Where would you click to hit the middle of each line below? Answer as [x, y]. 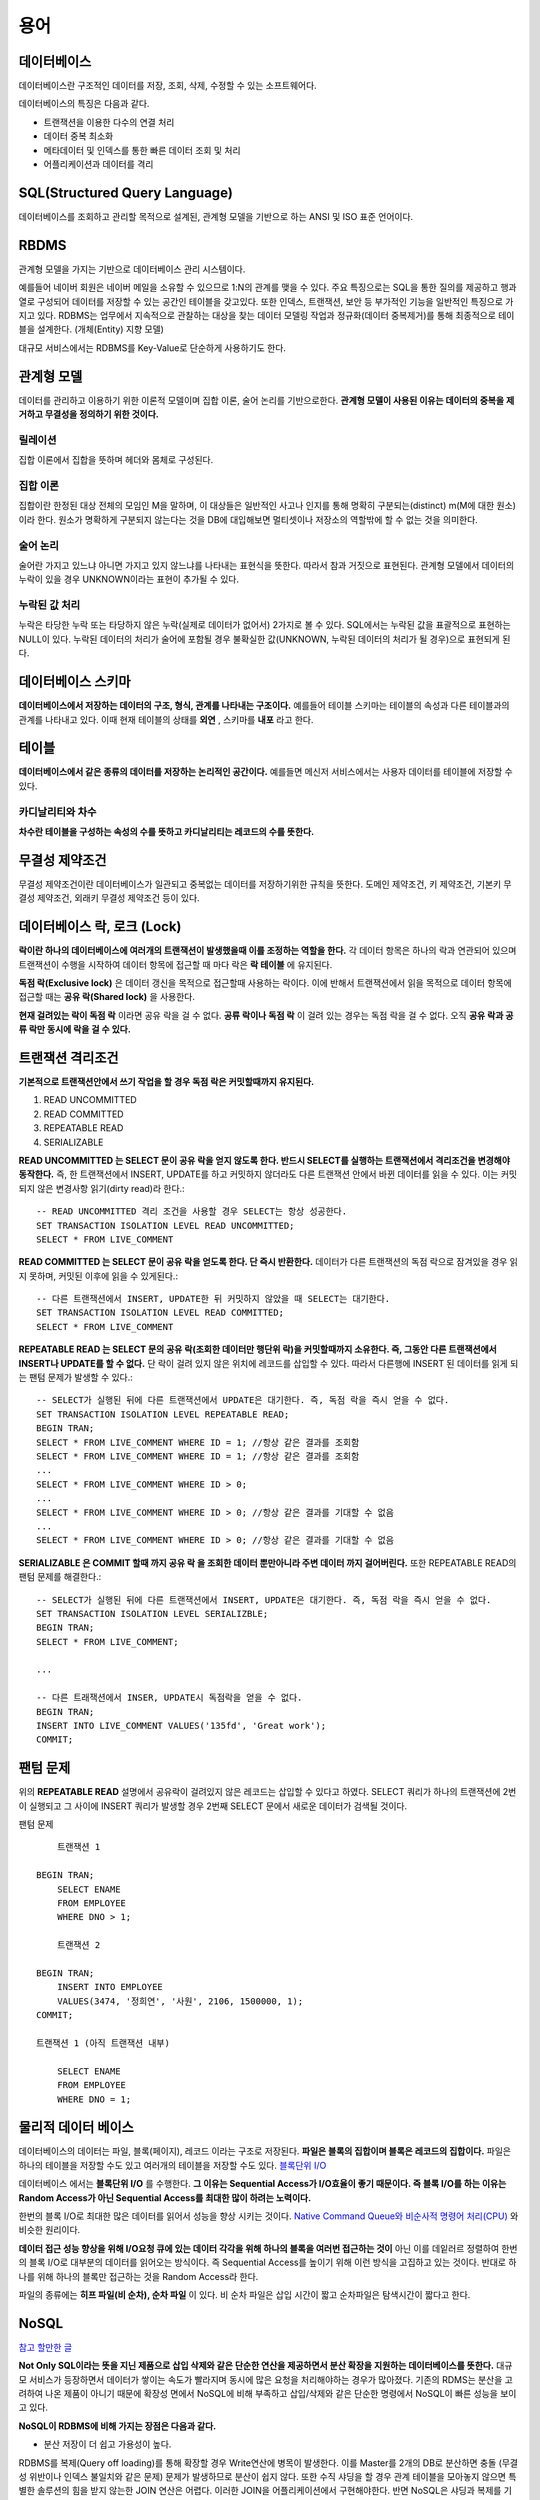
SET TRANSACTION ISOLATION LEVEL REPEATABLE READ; [163, 1414]
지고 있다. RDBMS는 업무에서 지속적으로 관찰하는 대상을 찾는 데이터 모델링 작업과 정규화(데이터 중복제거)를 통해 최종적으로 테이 [266, 315]
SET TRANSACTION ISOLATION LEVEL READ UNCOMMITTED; [165, 1225]
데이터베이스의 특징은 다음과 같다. [84, 104]
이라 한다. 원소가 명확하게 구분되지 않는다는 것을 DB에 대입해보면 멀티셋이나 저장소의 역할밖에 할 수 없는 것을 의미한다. [248, 519]
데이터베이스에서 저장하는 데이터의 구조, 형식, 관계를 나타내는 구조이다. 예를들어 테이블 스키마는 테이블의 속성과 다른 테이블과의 [264, 706]
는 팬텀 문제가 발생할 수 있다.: [76, 1377]
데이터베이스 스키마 [74, 681]
